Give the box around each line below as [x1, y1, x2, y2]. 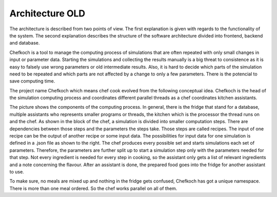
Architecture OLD [9, 8, 86, 19]
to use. [9, 168, 24, 174]
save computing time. [9, 78, 55, 84]
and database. [9, 40, 40, 46]
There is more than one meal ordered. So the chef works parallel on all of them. [9, 185, 177, 191]
